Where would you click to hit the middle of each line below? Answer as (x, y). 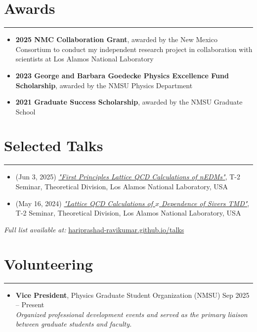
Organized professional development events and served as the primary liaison (131, 314)
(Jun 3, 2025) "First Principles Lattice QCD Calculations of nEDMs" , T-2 (128, 177)
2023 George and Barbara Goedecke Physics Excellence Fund (122, 75)
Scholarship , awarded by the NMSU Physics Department (104, 85)
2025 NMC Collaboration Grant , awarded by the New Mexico (116, 39)
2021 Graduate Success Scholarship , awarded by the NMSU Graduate (129, 102)
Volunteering (48, 263)
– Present (30, 304)
